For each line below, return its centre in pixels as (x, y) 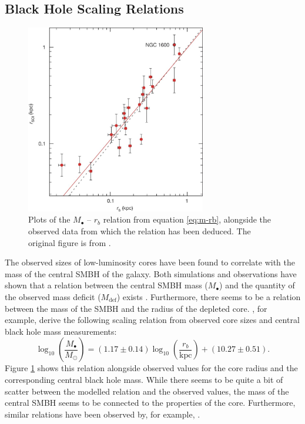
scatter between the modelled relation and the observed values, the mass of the (147, 391)
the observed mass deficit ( (53, 297)
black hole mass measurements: (61, 331)
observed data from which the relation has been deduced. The (140, 231)
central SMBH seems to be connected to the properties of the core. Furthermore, (150, 403)
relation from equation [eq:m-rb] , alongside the (187, 219)
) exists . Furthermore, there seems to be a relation (209, 297)
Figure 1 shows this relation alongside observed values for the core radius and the (151, 368)
